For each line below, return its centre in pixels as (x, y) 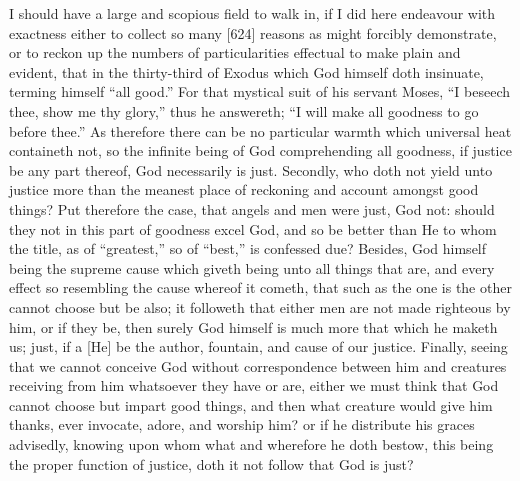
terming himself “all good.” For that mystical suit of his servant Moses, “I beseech (259, 91)
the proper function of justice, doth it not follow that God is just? (211, 463)
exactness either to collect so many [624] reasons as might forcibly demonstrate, (253, 32)
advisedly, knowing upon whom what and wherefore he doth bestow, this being (251, 444)
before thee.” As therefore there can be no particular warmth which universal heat (260, 130)
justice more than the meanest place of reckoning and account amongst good (244, 189)
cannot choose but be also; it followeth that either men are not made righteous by (260, 306)
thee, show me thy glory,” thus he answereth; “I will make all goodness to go (244, 110)
